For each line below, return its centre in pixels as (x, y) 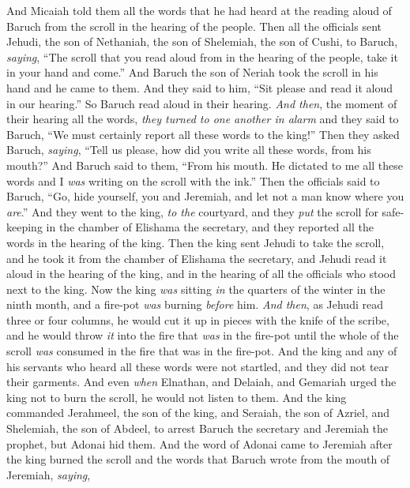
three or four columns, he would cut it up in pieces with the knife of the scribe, (198, 319)
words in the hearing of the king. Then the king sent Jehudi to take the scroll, (196, 242)
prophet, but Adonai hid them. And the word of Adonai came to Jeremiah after (199, 443)
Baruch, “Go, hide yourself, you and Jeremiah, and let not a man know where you (205, 196)
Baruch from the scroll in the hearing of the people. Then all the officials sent (194, 26)
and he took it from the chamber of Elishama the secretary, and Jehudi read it (197, 258)
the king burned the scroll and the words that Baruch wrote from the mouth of (198, 459)
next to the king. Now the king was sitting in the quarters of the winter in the (196, 289)
